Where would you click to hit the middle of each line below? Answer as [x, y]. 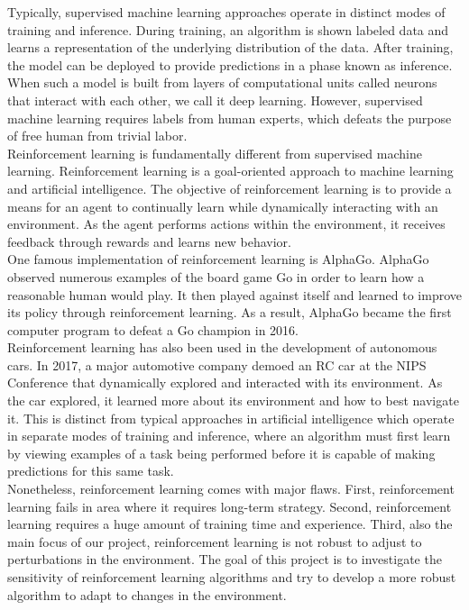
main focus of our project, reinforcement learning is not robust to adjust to [215, 541]
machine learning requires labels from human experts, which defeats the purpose [230, 118]
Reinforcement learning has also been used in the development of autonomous [222, 347]
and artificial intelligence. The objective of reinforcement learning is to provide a [230, 188]
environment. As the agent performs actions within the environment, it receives [226, 224]
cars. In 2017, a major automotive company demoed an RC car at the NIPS [217, 364]
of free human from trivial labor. [97, 136]
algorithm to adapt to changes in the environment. [147, 594]
